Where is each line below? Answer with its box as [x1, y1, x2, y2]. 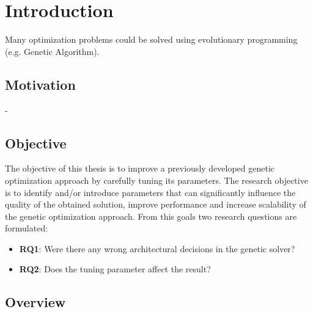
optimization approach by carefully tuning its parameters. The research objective [5, 173, 308, 186]
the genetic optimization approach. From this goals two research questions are [5, 209, 297, 222]
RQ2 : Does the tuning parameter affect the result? [19, 263, 211, 275]
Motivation [5, 74, 76, 93]
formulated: [5, 222, 48, 234]
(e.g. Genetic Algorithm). [5, 45, 100, 57]
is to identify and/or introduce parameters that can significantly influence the [5, 186, 296, 198]
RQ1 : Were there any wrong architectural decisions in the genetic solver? [19, 242, 295, 255]
